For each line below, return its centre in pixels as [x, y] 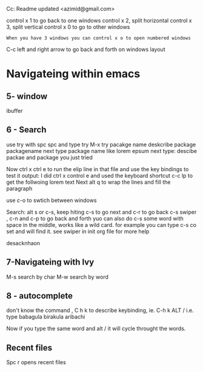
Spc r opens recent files [36, 362]
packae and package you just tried [49, 157]
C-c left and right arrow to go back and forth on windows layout [86, 49]
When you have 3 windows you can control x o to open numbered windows [98, 38]
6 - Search [26, 130]
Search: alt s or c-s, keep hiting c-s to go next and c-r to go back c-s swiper [101, 212]
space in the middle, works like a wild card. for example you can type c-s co [101, 225]
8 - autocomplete [39, 296]
